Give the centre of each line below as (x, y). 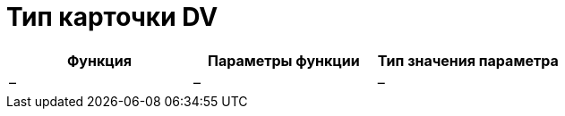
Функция (99, 60)
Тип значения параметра (468, 60)
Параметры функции (283, 60)
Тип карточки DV (112, 17)
